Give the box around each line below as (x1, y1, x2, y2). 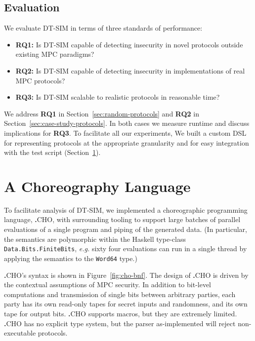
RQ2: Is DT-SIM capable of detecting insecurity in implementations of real (15, 65, 245, 76)
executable (4, 328, 36, 338)
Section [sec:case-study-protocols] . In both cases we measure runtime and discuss (4, 118, 250, 128)
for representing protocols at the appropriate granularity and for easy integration (4, 137, 249, 148)
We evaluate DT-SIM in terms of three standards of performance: (4, 23, 203, 33)
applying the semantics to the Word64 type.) (4, 253, 137, 263)
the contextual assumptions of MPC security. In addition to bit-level (4, 279, 212, 290)
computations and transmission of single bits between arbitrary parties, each (4, 289, 236, 299)
